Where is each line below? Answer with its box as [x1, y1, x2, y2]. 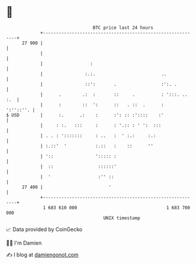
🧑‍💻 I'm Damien [6, 239, 42, 246]
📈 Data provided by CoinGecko [6, 226, 83, 233]
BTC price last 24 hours [93, 25, 154, 31]
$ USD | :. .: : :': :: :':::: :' [6, 112, 164, 118]
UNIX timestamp [103, 215, 141, 221]
